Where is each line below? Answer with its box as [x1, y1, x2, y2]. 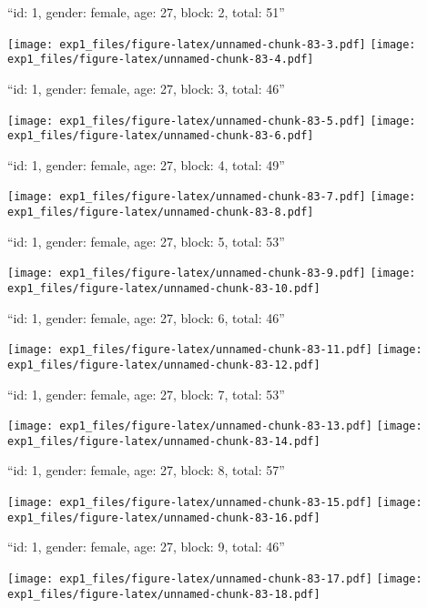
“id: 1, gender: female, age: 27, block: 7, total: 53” [7, 384, 285, 403]
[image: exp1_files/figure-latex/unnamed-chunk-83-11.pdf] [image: [7, 343, 422, 357]
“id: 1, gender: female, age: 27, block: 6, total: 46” [7, 308, 285, 327]
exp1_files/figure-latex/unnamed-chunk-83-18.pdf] [7, 587, 320, 601]
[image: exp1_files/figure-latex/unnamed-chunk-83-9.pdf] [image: [7, 267, 416, 280]
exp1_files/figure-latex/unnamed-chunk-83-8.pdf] [7, 206, 314, 219]
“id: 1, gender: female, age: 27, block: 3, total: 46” [7, 78, 285, 97]
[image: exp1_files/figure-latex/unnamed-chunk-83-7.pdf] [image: [7, 190, 416, 204]
